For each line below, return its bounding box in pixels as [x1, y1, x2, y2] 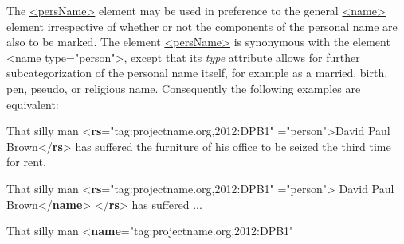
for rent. [6, 153, 46, 170]
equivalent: [6, 95, 59, 112]
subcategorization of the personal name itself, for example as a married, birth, [6, 64, 388, 81]
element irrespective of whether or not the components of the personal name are [6, 17, 398, 34]
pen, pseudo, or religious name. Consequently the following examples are [6, 79, 361, 96]
